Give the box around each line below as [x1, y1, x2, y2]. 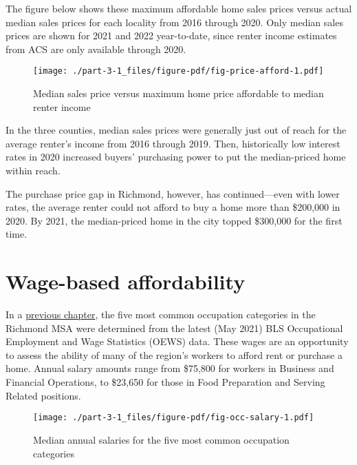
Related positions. [6, 388, 81, 402]
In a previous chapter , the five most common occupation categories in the [6, 307, 316, 322]
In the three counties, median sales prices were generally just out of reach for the [6, 123, 347, 137]
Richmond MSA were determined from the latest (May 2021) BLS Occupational [6, 320, 343, 335]
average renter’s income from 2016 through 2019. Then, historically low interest [6, 136, 340, 150]
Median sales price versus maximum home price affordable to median [33, 86, 324, 101]
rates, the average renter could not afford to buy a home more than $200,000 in [6, 200, 340, 214]
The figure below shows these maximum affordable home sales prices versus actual [6, 1, 352, 15]
